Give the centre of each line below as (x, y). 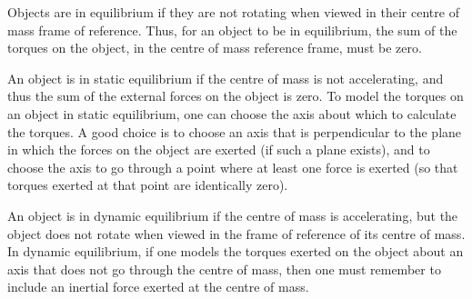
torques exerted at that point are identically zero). (148, 185)
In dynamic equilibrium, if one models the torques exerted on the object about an (236, 251)
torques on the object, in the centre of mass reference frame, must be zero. (215, 48)
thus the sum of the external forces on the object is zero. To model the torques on (236, 96)
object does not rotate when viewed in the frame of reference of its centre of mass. (236, 233)
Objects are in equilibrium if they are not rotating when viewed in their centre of (233, 12)
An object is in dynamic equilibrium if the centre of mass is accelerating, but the (233, 215)
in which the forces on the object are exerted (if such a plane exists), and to (219, 149)
